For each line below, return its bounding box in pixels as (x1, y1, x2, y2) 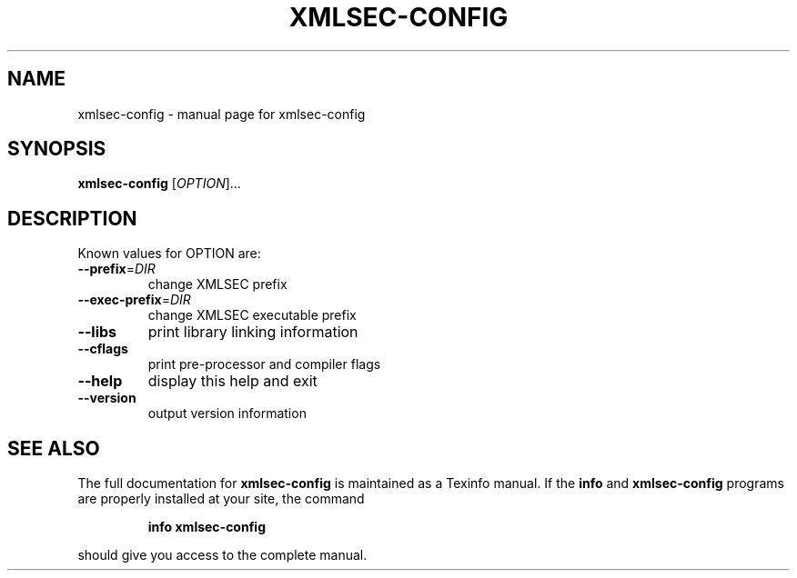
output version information (147, 405, 307, 422)
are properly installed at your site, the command (77, 491, 365, 507)
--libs (77, 323, 117, 342)
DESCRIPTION (7, 206, 137, 230)
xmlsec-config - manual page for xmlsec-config (77, 105, 366, 122)
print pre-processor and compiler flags (147, 356, 381, 373)
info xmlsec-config (147, 519, 267, 535)
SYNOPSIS (7, 137, 106, 161)
